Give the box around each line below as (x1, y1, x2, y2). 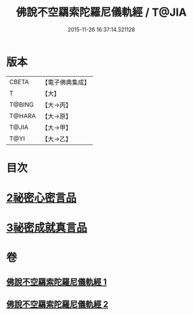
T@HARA (9, 111, 36, 120)
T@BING (9, 100, 34, 109)
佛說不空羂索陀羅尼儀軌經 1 (6, 276, 107, 287)
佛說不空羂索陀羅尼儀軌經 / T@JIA (16, 5, 187, 19)
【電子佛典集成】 (42, 78, 90, 86)
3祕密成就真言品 (6, 221, 87, 235)
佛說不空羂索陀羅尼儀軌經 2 (6, 299, 109, 310)
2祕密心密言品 (6, 191, 77, 205)
